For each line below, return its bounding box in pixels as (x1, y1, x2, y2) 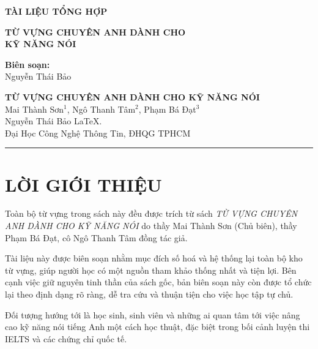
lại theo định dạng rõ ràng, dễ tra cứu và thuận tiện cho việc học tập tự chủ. (5, 288, 294, 301)
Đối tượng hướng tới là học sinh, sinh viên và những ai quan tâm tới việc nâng (5, 308, 300, 321)
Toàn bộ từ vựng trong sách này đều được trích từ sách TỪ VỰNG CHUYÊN (5, 207, 298, 220)
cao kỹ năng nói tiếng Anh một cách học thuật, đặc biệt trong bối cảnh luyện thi (5, 320, 310, 333)
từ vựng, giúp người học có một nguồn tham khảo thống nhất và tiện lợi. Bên (5, 263, 297, 276)
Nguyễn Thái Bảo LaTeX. (5, 114, 102, 127)
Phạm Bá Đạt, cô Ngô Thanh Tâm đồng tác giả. (5, 231, 188, 244)
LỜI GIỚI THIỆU (5, 171, 162, 197)
